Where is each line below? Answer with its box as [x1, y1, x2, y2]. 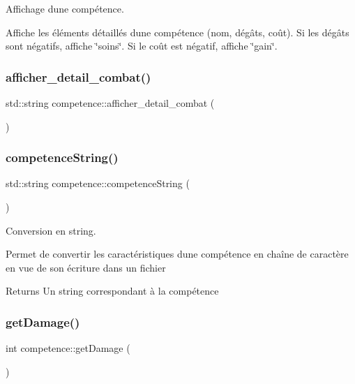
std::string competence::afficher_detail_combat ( [6, 96, 215, 110]
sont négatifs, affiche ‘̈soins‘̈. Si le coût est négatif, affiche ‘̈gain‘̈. [6, 38, 278, 53]
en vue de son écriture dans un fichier [6, 260, 166, 274]
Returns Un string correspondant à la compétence [6, 283, 219, 298]
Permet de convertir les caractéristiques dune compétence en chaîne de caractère [6, 246, 349, 261]
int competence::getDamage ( [6, 341, 130, 355]
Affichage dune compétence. [6, 1, 124, 15]
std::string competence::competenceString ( [6, 176, 190, 191]
